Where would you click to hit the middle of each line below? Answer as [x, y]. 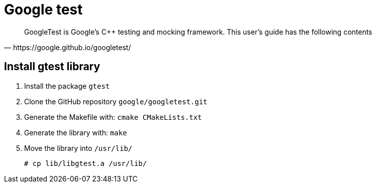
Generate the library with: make [76, 132]
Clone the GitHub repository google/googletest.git [116, 101]
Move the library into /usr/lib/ [78, 148]
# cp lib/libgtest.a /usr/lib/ [86, 163]
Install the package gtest [67, 86]
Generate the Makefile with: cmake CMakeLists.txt [113, 117]
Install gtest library [52, 67]
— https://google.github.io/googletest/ [68, 47]
